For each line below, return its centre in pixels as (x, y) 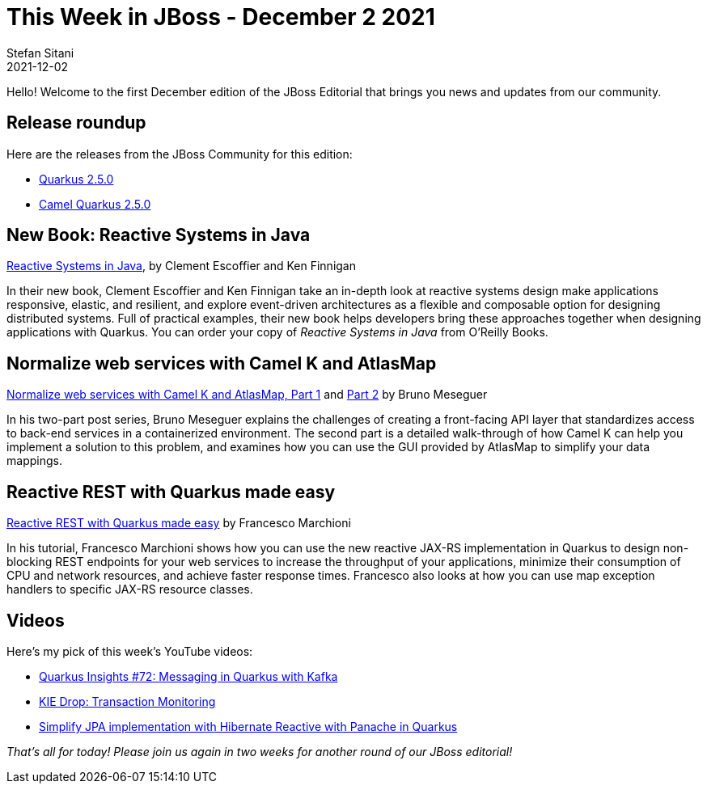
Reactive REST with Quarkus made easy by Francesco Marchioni (179, 523)
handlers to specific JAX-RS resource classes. (130, 589)
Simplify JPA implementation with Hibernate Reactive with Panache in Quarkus (248, 726)
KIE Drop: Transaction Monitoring (127, 701)
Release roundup (76, 123)
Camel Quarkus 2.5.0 (95, 204)
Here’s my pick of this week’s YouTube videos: (130, 651)
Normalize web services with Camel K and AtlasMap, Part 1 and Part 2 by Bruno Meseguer (247, 395)
